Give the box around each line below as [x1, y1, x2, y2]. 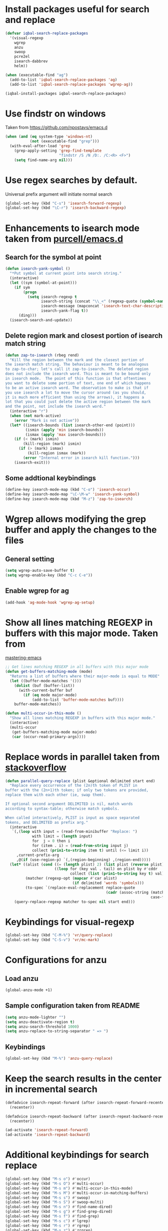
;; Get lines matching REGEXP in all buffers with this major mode [5, 664, 149, 670]
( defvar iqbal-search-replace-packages [5, 31, 88, 36]
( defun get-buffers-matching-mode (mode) [5, 669, 93, 674]
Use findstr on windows [5, 108, 106, 119]
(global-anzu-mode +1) [5, 988, 52, 993]
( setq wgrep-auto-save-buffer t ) [5, 568, 75, 573]
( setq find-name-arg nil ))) [14, 157, 72, 163]
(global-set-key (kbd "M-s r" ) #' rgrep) [5, 1223, 91, 1228]
